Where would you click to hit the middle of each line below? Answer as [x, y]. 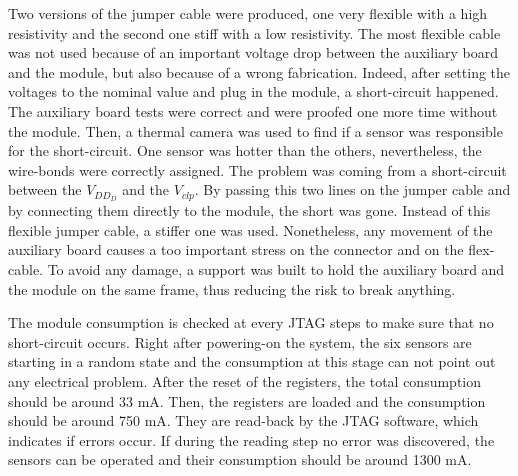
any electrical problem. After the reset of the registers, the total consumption [245, 380]
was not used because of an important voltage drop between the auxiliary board [253, 52]
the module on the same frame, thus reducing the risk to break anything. [232, 288]
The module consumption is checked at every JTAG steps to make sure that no [251, 322]
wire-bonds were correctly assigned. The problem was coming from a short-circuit [257, 169]
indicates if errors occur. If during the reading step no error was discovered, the [251, 439]
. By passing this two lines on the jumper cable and [352, 189]
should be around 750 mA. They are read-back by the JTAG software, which [243, 420]
